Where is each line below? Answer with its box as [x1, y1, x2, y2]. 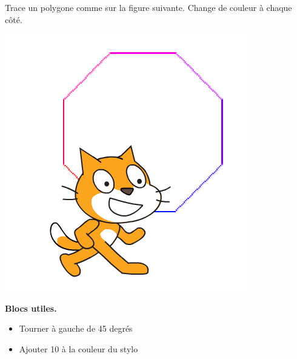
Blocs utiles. [5, 301, 57, 314]
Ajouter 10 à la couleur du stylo [19, 342, 138, 355]
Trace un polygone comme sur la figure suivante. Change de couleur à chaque [5, 1, 292, 13]
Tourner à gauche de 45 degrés [19, 322, 133, 335]
